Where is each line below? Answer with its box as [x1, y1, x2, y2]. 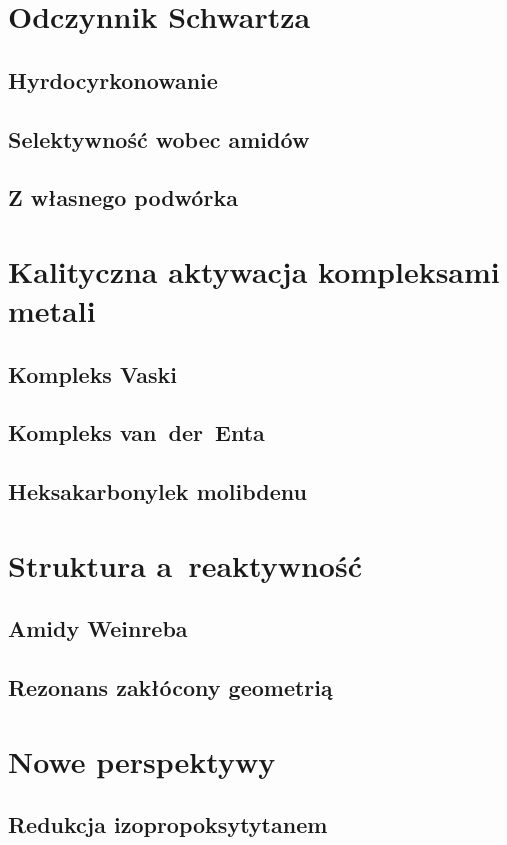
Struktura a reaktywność [8, 544, 362, 585]
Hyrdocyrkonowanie [8, 64, 218, 95]
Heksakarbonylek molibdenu [8, 476, 307, 507]
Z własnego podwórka [8, 182, 238, 213]
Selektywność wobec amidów [8, 123, 310, 154]
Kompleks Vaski [8, 358, 177, 389]
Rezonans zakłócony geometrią [8, 672, 333, 703]
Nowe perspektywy [8, 740, 276, 781]
